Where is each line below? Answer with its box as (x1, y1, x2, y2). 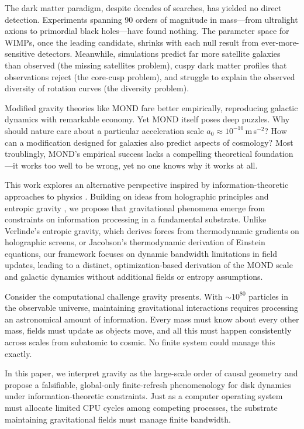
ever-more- (261, 36, 299, 48)
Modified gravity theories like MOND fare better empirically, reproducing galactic (5, 101, 298, 114)
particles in (248, 290, 289, 302)
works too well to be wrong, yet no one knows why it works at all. (20, 159, 258, 171)
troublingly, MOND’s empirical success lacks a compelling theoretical (5, 147, 253, 160)
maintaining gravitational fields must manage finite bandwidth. (5, 413, 231, 425)
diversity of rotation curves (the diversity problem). (5, 82, 189, 94)
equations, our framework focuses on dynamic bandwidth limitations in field (5, 247, 277, 259)
